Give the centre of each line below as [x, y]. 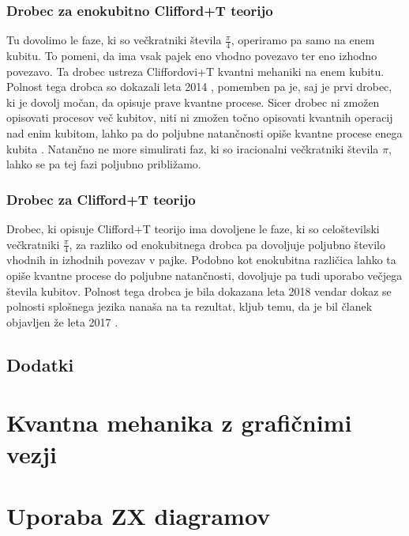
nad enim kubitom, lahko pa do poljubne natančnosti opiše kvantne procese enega [204, 133]
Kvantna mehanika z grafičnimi [179, 423]
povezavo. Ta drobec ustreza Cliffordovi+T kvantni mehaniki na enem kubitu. [195, 71]
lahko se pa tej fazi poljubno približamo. [104, 164]
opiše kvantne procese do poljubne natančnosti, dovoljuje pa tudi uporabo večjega [204, 276]
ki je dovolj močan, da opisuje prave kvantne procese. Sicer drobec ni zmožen [193, 102]
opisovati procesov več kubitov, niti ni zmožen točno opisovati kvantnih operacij [200, 117]
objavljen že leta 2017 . [62, 321]
